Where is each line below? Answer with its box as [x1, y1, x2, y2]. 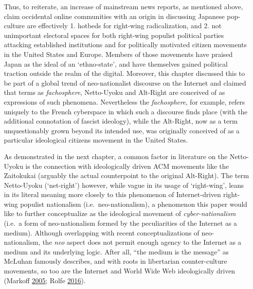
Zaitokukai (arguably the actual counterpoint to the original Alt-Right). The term [4, 170, 249, 181]
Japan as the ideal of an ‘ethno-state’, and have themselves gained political [4, 58, 228, 69]
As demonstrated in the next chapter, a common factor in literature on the [4, 151, 228, 161]
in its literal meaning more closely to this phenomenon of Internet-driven [4, 189, 221, 199]
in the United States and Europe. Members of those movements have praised [4, 49, 233, 59]
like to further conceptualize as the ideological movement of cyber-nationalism [4, 208, 236, 218]
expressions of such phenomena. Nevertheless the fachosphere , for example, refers [4, 96, 245, 107]
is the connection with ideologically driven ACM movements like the [25, 161, 229, 171]
